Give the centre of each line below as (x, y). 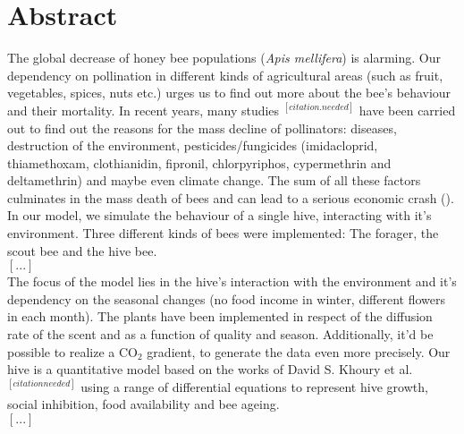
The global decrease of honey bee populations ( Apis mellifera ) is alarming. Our (224, 58)
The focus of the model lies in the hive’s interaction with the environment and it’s (232, 281)
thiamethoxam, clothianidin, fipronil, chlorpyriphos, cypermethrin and (199, 162)
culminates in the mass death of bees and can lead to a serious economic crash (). (231, 197)
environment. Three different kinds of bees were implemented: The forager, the (223, 233)
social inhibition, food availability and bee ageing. (143, 404)
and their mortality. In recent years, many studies (143, 110)
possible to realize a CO (73, 351)
